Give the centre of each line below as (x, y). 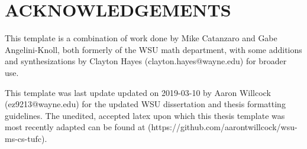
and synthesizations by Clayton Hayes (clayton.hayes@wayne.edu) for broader (146, 61)
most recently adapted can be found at (75, 127)
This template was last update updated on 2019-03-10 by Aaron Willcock (138, 92)
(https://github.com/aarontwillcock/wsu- (223, 127)
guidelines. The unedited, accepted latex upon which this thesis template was (145, 115)
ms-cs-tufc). (26, 138)
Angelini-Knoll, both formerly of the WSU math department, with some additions (153, 49)
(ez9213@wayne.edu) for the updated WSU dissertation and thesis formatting (145, 104)
